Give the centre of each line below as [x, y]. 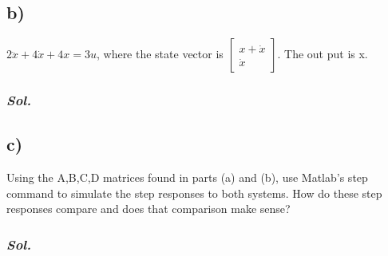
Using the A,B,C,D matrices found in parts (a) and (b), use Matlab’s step [187, 177]
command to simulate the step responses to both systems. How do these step [194, 193]
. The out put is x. [323, 54]
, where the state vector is [160, 54]
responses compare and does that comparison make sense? [148, 209]
